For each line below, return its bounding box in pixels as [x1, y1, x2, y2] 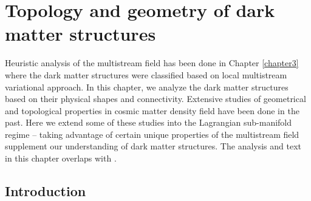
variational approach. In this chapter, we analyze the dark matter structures [5, 80, 289, 93]
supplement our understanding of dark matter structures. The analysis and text [5, 140, 302, 152]
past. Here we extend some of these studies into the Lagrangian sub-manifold [5, 116, 292, 129]
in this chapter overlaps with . [5, 152, 117, 165]
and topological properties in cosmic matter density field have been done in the [5, 104, 299, 117]
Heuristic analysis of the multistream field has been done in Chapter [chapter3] [5, 56, 299, 69]
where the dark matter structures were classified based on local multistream [5, 68, 287, 81]
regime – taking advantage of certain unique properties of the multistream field [5, 128, 299, 140]
